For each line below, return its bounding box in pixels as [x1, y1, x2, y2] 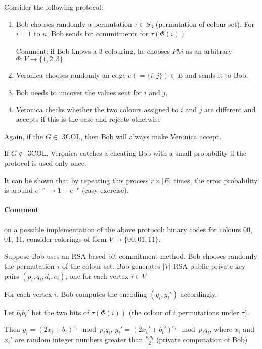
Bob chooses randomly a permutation [16, 18, 132, 29]
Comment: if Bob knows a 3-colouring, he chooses [16, 45, 170, 56]
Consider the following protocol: [4, 2, 103, 12]
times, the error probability [173, 174, 258, 185]
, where [209, 324, 232, 334]
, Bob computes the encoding [56, 288, 147, 299]
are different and [204, 104, 256, 114]
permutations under [178, 307, 239, 317]
